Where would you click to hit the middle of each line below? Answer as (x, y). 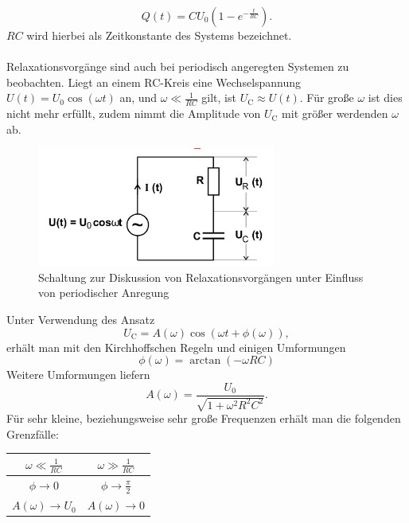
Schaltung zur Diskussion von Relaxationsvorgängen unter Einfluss (201, 277)
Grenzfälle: (33, 433)
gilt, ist (219, 98)
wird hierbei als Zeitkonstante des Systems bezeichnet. (159, 35)
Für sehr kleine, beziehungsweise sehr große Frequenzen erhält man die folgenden (204, 418)
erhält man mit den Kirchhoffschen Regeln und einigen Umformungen (176, 347)
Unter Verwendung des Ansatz (81, 319)
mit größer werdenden (335, 113)
